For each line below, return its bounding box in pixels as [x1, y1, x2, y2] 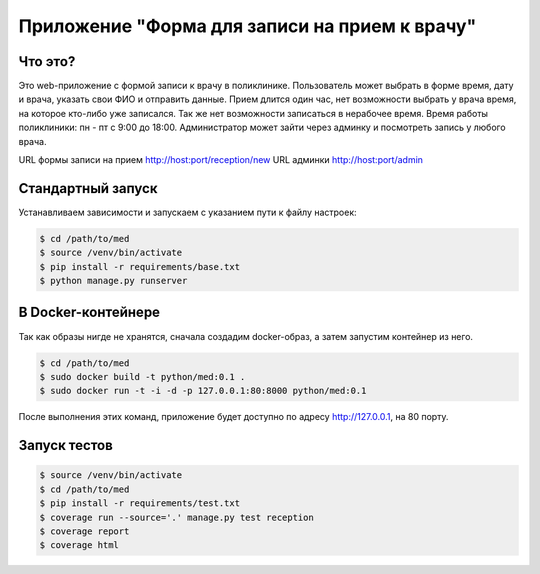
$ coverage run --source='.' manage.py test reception [39, 511, 314, 523]
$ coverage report [39, 525, 130, 537]
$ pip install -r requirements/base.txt [39, 261, 240, 272]
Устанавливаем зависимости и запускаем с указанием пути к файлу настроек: [18, 206, 357, 218]
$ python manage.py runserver [39, 275, 188, 287]
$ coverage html [39, 540, 120, 551]
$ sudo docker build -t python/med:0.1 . [39, 371, 246, 382]
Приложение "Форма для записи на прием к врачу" [18, 15, 477, 37]
